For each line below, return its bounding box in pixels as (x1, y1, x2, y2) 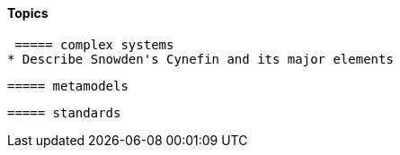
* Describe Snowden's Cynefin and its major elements (7, 51, 394, 66)
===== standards (7, 105, 121, 120)
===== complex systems (14, 37, 174, 52)
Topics (7, 5, 49, 21)
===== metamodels (7, 78, 129, 93)
